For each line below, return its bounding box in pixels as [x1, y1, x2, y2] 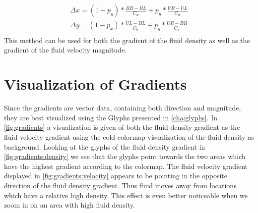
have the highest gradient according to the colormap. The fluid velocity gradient [4, 160, 248, 171]
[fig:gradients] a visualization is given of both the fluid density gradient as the [4, 122, 240, 132]
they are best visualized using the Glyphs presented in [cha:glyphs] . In [4, 112, 218, 122]
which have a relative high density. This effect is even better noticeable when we [4, 190, 248, 200]
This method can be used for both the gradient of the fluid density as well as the [4, 35, 250, 45]
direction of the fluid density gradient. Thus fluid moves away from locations [4, 180, 237, 190]
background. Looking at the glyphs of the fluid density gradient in [4, 141, 205, 152]
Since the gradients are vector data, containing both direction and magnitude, [4, 103, 241, 113]
